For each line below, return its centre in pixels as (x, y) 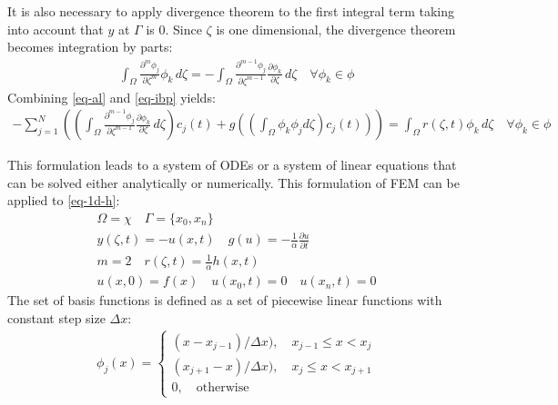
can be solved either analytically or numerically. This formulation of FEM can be (233, 182)
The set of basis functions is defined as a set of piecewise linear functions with (225, 300)
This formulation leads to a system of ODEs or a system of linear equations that (232, 165)
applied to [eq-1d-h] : (64, 200)
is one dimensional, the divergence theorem (336, 29)
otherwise (223, 387)
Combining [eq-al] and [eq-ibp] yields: (112, 97)
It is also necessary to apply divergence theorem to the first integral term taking (231, 11)
